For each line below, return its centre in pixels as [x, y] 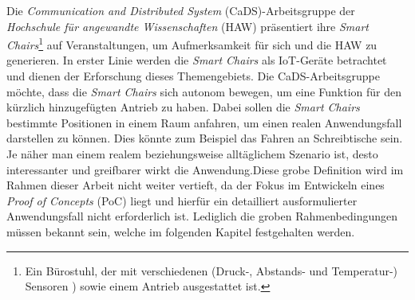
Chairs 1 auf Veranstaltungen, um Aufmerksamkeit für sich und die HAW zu [192, 43]
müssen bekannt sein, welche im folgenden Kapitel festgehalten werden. [181, 231]
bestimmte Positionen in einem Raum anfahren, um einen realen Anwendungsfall [204, 122]
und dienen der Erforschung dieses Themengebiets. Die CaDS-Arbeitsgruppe [193, 76]
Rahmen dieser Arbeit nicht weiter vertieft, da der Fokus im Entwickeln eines [196, 185]
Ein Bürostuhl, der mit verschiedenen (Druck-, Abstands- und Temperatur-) [211, 270]
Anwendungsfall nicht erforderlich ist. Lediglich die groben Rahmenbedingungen [202, 216]
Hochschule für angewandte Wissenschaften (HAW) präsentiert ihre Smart [188, 26]
